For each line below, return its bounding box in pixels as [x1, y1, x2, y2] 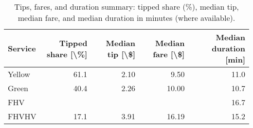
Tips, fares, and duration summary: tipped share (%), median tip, [14, 1, 239, 12]
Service [8, 43, 36, 54]
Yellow [8, 68, 30, 80]
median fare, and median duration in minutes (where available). [18, 12, 235, 23]
